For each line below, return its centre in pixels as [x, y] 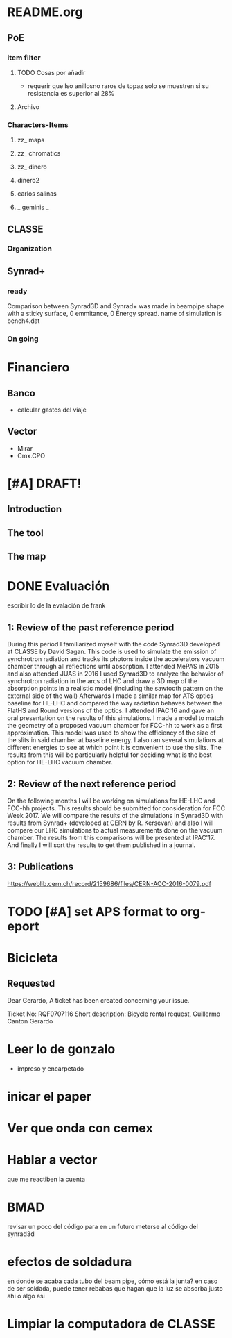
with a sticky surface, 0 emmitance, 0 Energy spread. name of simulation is [114, 314]
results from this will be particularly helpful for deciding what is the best [110, 755]
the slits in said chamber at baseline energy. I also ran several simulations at [115, 740]
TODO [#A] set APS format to [92, 911]
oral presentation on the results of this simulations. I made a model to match [115, 718]
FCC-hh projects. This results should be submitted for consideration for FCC [116, 808]
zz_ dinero [32, 167]
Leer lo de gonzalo [61, 1050]
